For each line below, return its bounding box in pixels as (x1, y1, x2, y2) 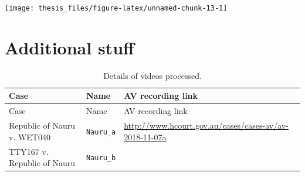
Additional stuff (5, 35, 134, 59)
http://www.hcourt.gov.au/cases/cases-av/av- (124, 119, 289, 132)
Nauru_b (86, 154, 116, 163)
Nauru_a (86, 127, 116, 136)
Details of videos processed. (103, 69, 202, 81)
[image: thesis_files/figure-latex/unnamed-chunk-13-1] (5, 4, 228, 12)
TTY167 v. (9, 145, 49, 157)
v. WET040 (9, 130, 50, 143)
